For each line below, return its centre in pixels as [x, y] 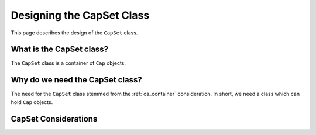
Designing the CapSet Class [80, 15]
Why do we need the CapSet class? [77, 80]
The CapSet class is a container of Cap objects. [68, 63]
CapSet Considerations [54, 119]
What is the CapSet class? [59, 49]
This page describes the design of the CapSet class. [74, 33]
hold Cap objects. [32, 102]
